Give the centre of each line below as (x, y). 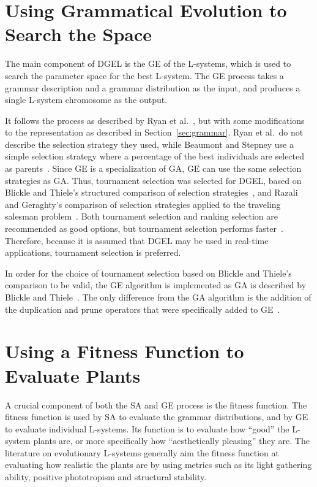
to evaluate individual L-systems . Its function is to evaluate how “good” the (147, 428)
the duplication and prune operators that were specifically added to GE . (143, 309)
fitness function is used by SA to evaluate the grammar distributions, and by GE (157, 417)
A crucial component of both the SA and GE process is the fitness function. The (156, 405)
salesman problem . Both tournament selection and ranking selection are (141, 216)
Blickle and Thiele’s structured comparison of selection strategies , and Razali (151, 192)
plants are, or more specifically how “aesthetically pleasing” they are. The (171, 441)
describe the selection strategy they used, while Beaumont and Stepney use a (149, 144)
